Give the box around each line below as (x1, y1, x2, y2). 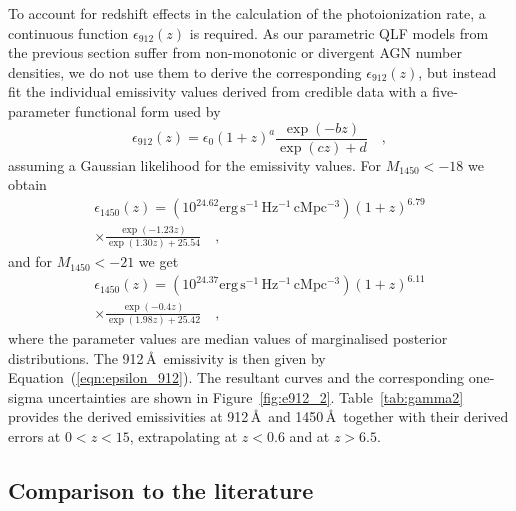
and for (8, 251, 53, 272)
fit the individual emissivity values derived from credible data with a (8, 81, 428, 102)
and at (289, 425, 330, 446)
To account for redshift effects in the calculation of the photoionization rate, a (8, 3, 486, 23)
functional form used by (74, 100, 221, 121)
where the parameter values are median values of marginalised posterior (8, 327, 448, 348)
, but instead (418, 61, 497, 82)
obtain (8, 174, 47, 195)
